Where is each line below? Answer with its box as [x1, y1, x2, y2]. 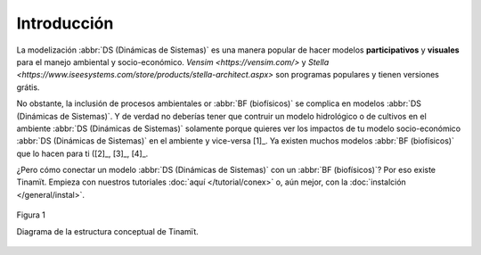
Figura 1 [16, 210, 46, 220]
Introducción [16, 13, 114, 33]
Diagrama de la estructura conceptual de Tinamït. [16, 226, 200, 236]
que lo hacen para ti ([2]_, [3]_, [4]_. [16, 148, 149, 159]
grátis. [16, 81, 40, 93]
